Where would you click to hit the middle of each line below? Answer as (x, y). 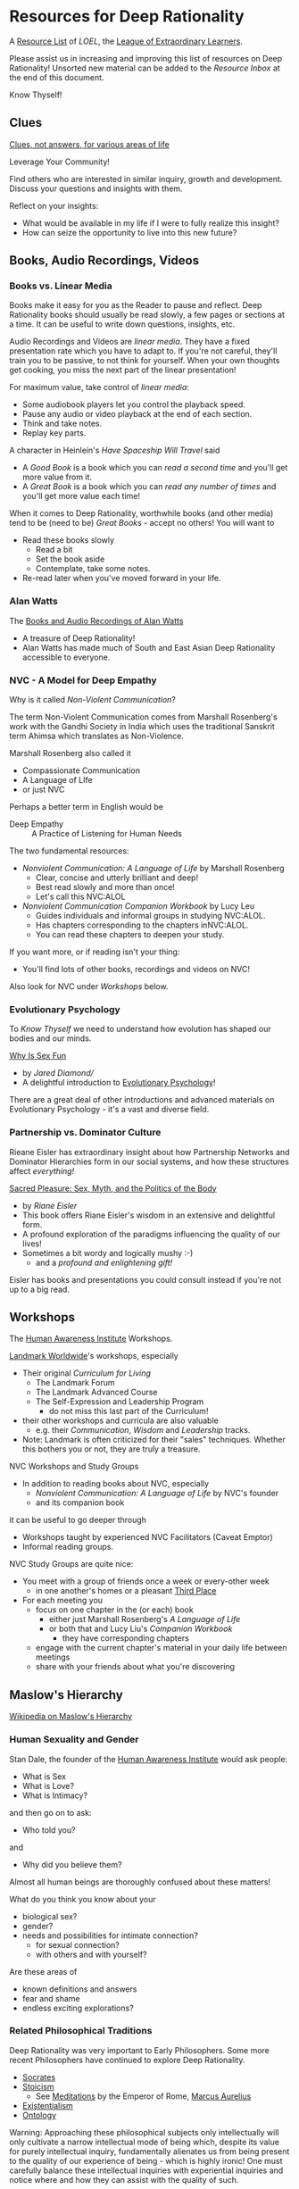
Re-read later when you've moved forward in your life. (121, 578)
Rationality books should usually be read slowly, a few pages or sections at (147, 315)
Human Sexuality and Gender (74, 1740)
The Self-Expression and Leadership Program (120, 1402)
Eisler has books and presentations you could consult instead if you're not (145, 1279)
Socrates (39, 2077)
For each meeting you (62, 1601)
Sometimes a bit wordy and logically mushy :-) (108, 1253)
